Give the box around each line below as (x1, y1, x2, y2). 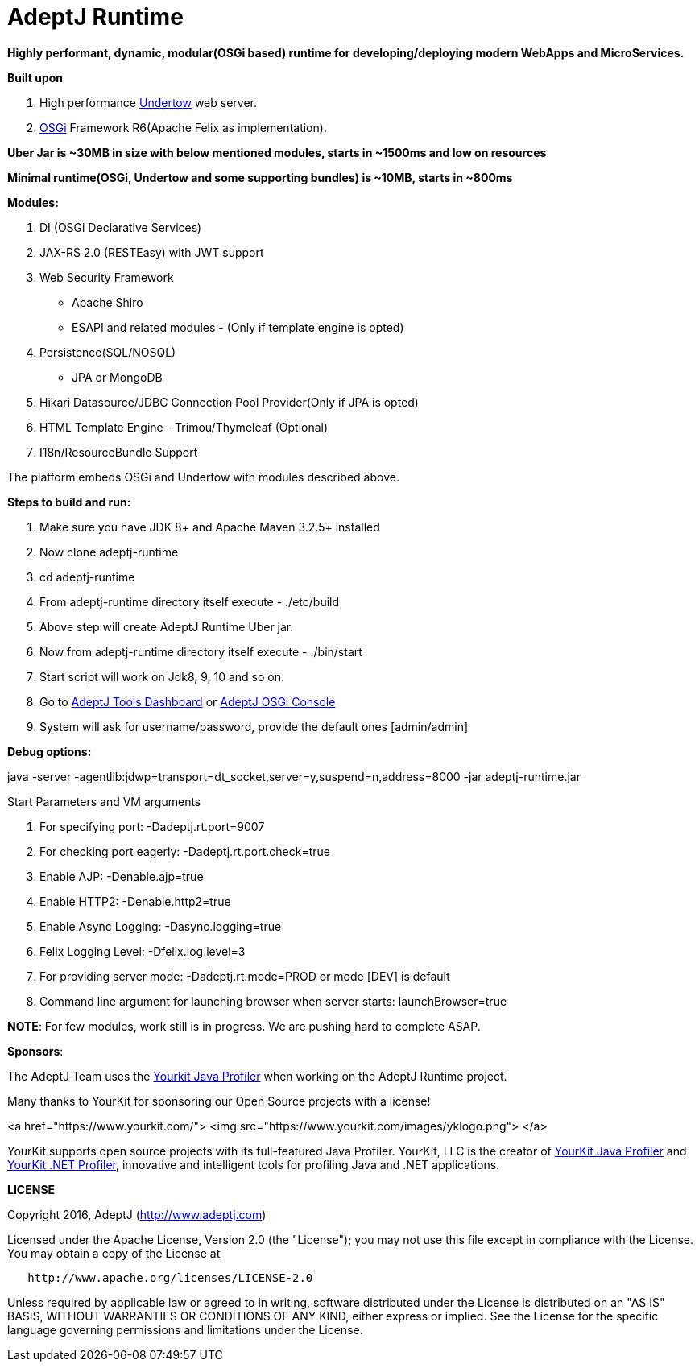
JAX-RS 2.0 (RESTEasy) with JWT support (39, 245, 264, 259)
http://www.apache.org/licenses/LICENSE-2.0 (27, 1271, 313, 1284)
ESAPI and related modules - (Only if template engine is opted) (72, 320, 404, 334)
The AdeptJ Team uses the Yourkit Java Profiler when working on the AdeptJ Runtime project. (7, 1068, 507, 1083)
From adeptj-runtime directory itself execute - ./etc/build (39, 594, 340, 609)
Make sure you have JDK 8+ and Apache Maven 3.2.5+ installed (39, 519, 380, 534)
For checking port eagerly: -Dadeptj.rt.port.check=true (39, 844, 330, 858)
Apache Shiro (72, 295, 143, 309)
